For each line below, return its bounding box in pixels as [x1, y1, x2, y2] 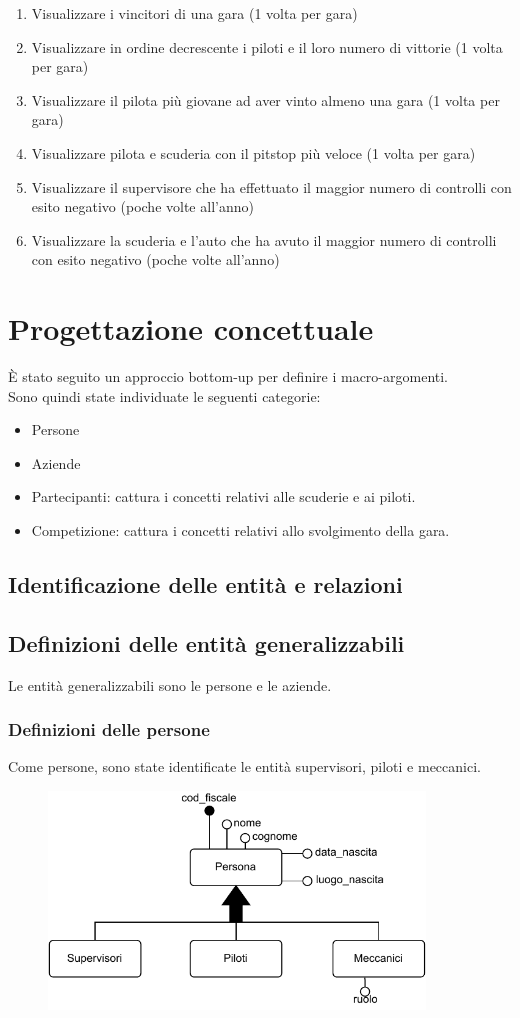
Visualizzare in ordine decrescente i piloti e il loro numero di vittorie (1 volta [31, 36, 503, 57]
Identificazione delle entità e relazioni [8, 569, 403, 600]
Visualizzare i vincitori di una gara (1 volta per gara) [31, 3, 358, 23]
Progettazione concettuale [8, 308, 374, 349]
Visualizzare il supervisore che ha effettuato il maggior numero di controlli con [31, 176, 512, 197]
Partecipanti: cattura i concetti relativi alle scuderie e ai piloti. [31, 486, 416, 507]
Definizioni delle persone [8, 717, 210, 742]
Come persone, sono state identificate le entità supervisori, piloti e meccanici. [8, 756, 481, 777]
